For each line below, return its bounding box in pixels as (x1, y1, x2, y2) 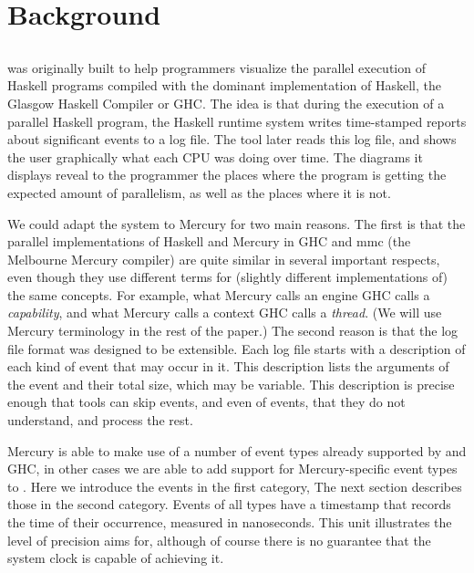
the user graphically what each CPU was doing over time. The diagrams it (7, 147, 423, 166)
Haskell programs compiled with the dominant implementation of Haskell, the (7, 76, 441, 95)
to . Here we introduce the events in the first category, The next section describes (7, 476, 462, 495)
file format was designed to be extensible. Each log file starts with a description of (7, 339, 466, 358)
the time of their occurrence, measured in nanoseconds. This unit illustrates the (7, 513, 452, 532)
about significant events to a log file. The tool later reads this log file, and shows (7, 130, 457, 149)
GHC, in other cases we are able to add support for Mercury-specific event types (7, 459, 458, 478)
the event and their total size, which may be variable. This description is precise (7, 374, 455, 393)
